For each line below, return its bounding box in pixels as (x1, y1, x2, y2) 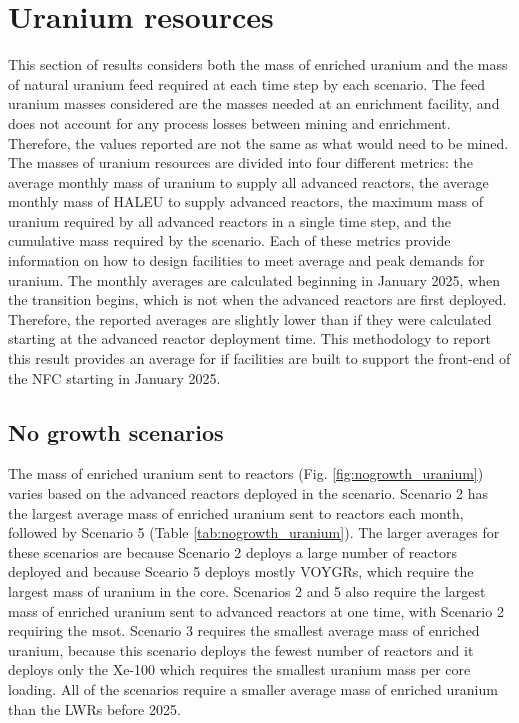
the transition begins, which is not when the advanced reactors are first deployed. (8, 289, 507, 310)
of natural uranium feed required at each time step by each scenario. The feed (8, 73, 486, 94)
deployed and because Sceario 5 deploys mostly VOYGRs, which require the (8, 561, 474, 582)
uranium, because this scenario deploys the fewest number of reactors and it (8, 639, 474, 660)
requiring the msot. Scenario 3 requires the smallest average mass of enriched (8, 620, 480, 641)
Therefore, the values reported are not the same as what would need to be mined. (8, 132, 509, 153)
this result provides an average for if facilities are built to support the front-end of (8, 348, 511, 369)
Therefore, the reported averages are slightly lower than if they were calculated (8, 308, 492, 329)
